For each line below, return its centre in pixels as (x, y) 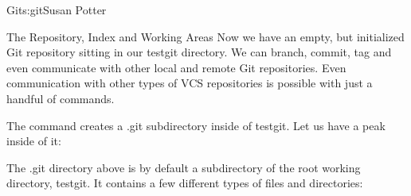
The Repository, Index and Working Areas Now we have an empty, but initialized (205, 36)
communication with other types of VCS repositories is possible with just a (190, 83)
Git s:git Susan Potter (57, 10)
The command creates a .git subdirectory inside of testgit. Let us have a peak (196, 125)
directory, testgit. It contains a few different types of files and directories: (185, 183)
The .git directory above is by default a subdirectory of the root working (184, 167)
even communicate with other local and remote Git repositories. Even (176, 67)
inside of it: (34, 141)
